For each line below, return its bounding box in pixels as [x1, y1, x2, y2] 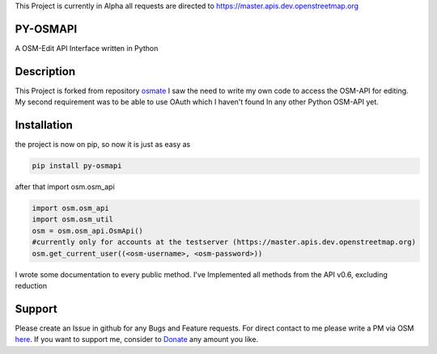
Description [15, 65, 76, 78]
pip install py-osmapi [32, 162, 122, 171]
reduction [15, 281, 48, 290]
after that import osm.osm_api [15, 182, 115, 192]
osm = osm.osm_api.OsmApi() [32, 226, 143, 235]
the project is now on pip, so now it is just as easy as [15, 140, 191, 150]
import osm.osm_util [32, 215, 113, 224]
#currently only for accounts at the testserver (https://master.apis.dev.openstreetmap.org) [32, 238, 417, 247]
